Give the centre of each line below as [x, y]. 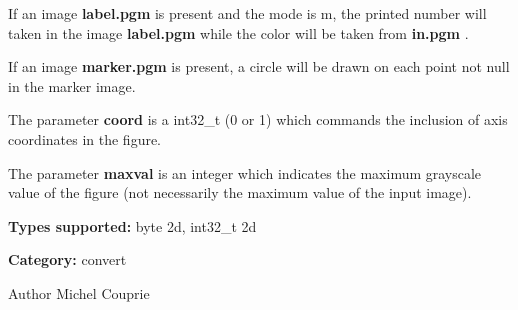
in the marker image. [72, 85]
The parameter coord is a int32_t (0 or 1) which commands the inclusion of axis [258, 119]
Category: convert [67, 259]
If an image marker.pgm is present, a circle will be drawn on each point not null [259, 66]
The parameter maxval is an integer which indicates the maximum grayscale [245, 172]
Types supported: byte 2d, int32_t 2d [132, 225]
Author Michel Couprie [79, 292]
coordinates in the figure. [85, 138]
